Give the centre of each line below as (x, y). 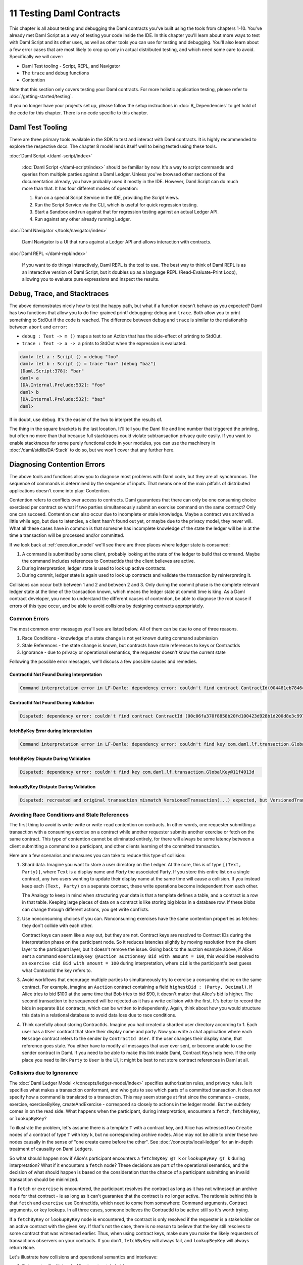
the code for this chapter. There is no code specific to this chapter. (79, 113)
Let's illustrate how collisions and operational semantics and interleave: (83, 1257)
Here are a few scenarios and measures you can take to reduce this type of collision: (97, 855)
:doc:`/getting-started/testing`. (41, 97)
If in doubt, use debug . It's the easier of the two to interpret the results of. (86, 419)
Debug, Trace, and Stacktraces (59, 293)
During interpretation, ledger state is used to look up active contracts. (94, 568)
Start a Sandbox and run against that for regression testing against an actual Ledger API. (127, 212)
